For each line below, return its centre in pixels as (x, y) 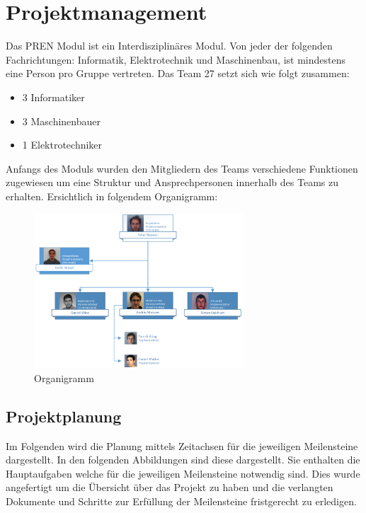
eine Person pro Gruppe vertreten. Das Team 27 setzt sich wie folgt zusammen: (178, 73)
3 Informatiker (53, 97)
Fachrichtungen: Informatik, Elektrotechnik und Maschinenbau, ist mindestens (176, 59)
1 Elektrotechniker (62, 145)
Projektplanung (64, 416)
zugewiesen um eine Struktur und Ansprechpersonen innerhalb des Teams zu (172, 182)
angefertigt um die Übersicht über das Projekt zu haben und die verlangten (170, 487)
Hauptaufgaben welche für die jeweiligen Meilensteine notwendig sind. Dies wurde (183, 473)
